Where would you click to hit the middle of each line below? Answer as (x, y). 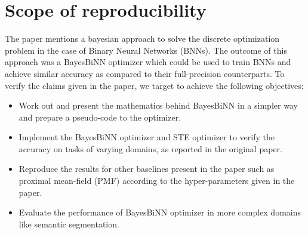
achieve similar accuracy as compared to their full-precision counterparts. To (145, 73)
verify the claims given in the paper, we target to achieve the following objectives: (154, 85)
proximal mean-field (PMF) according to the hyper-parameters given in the (157, 181)
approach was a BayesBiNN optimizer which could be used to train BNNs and (148, 62)
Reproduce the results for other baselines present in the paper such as (147, 169)
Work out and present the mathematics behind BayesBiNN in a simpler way (158, 105)
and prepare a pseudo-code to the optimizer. (100, 117)
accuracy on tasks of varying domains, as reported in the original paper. (150, 148)
